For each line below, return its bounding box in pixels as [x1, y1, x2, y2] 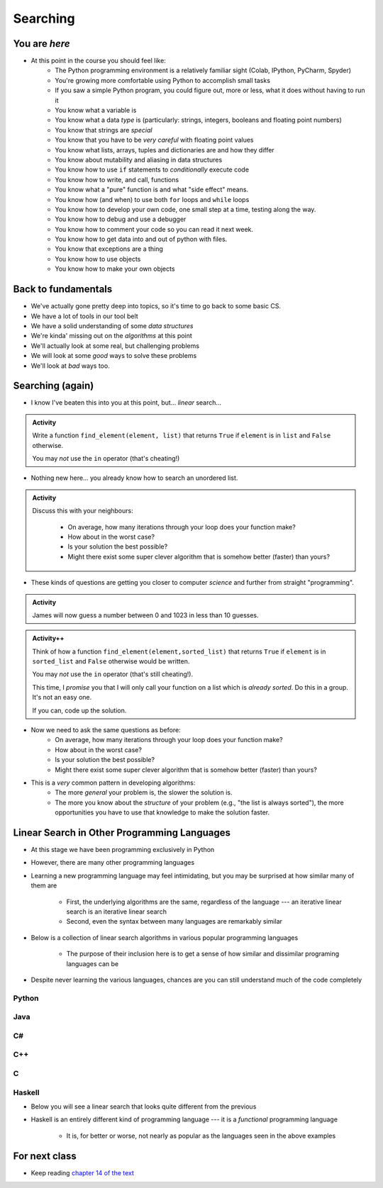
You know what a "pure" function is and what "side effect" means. [55, 185, 248, 194]
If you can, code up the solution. [32, 706, 127, 715]
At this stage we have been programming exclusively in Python [30, 846, 215, 854]
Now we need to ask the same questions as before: [30, 726, 181, 734]
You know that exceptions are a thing [55, 245, 163, 253]
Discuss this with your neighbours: [32, 507, 134, 515]
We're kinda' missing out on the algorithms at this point [30, 332, 193, 340]
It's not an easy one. [32, 693, 92, 702]
